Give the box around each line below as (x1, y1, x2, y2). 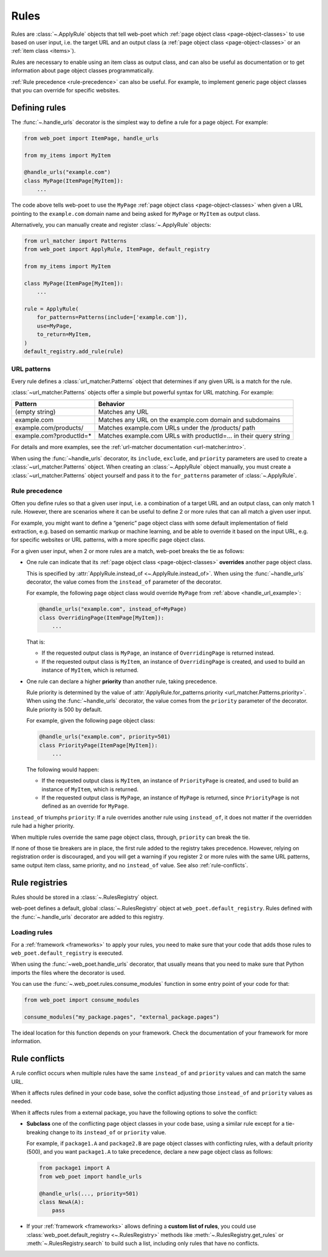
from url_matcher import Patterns (24, 237, 127, 244)
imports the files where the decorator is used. (11, 969, 126, 976)
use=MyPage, (36, 322, 73, 329)
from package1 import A (39, 1165, 111, 1171)
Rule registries (11, 877, 68, 887)
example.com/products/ (15, 424, 84, 432)
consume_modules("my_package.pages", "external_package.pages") (24, 1013, 220, 1021)
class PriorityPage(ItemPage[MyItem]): (39, 742, 158, 749)
